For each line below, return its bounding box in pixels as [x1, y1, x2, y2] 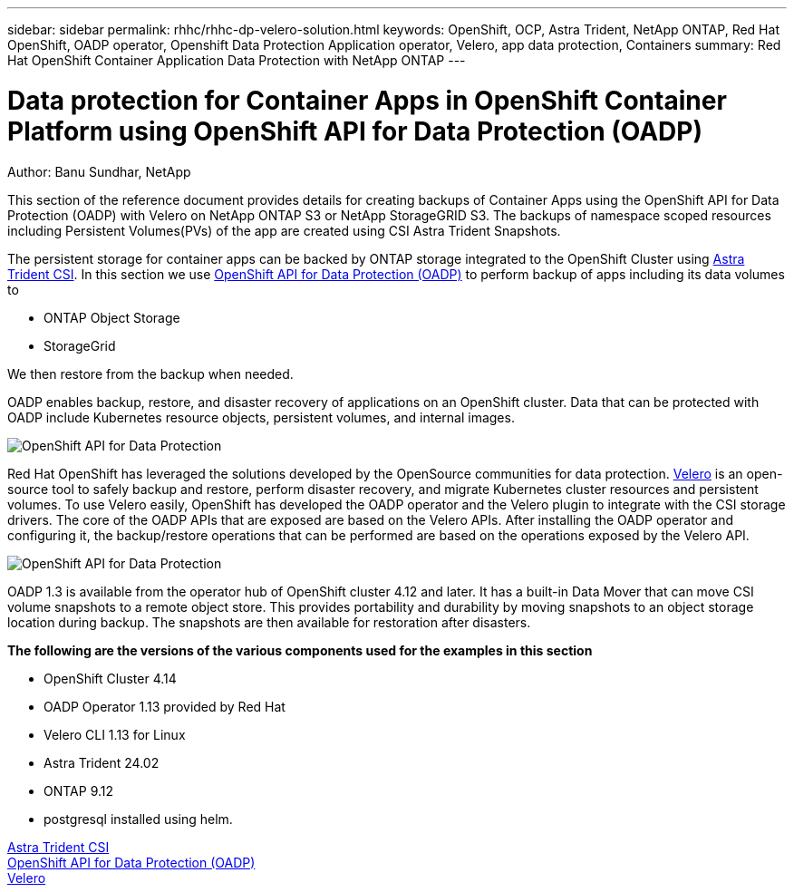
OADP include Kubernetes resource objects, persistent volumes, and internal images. [7, 409, 515, 425]
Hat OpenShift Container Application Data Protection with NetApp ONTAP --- [7, 53, 466, 68]
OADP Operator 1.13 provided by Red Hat [44, 698, 286, 714]
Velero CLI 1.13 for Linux [44, 726, 186, 742]
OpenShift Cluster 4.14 [44, 670, 177, 686]
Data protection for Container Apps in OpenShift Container [7, 84, 727, 116]
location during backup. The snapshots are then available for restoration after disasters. [7, 614, 531, 630]
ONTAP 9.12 [44, 782, 114, 799]
